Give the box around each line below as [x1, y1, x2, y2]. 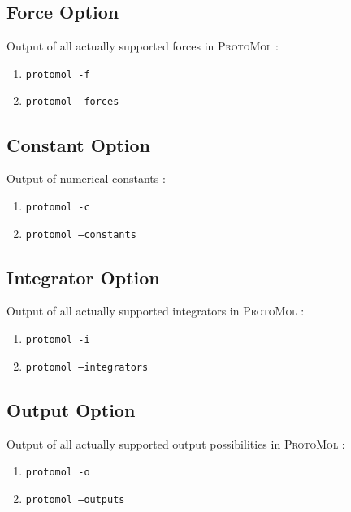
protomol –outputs [25, 493, 125, 505]
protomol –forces [25, 96, 119, 108]
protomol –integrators [25, 361, 149, 373]
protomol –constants [25, 228, 136, 241]
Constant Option [6, 132, 150, 157]
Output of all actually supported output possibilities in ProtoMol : [6, 435, 345, 452]
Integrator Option [6, 264, 160, 289]
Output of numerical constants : [6, 170, 166, 187]
